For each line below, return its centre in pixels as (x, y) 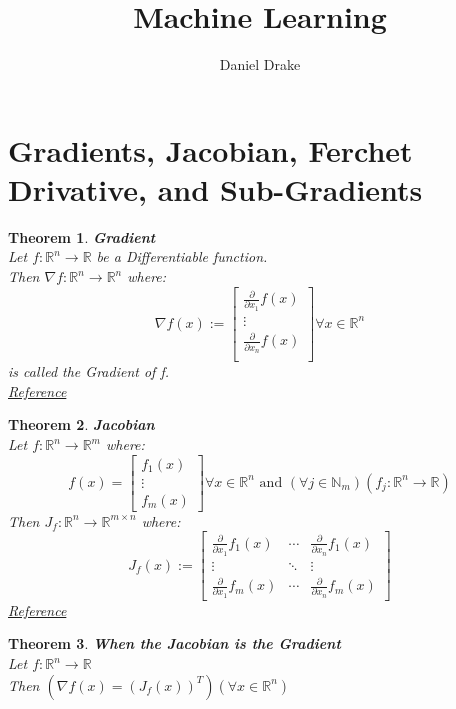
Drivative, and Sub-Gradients (215, 188)
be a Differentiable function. (182, 256)
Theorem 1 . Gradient (82, 236)
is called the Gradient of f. (88, 371)
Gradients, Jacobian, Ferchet (210, 149)
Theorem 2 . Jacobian (81, 424)
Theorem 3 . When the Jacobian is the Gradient (174, 643)
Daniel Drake (260, 64)
